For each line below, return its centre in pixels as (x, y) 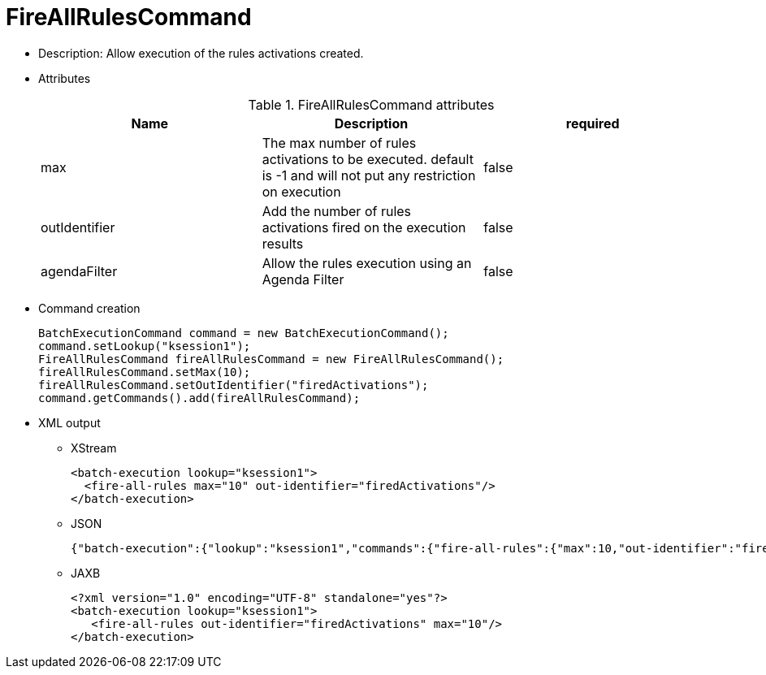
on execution (301, 191)
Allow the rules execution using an (367, 263)
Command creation (89, 308)
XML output (69, 422)
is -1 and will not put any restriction (369, 175)
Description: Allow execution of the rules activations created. (201, 53)
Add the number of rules (337, 211)
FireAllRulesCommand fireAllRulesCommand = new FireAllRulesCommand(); (271, 359)
